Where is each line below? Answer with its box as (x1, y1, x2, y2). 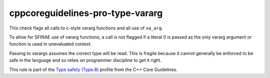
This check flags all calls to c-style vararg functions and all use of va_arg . (9, 25, 163, 31)
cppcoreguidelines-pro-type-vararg (9, 7, 163, 18)
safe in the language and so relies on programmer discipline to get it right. (9, 57, 162, 63)
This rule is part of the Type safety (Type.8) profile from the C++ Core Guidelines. (9, 66, 177, 72)
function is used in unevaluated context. (9, 41, 92, 47)
